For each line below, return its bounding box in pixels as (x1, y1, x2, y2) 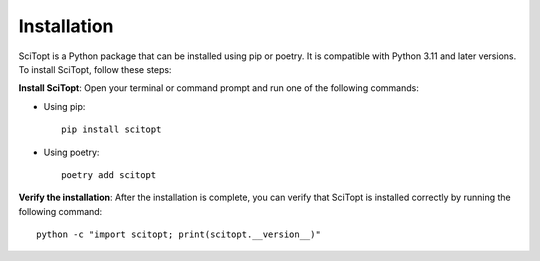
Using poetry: (43, 146, 100, 158)
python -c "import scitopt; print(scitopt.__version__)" (36, 229, 322, 240)
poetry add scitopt (61, 169, 157, 180)
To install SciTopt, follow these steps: (18, 63, 172, 75)
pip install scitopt (61, 124, 162, 135)
